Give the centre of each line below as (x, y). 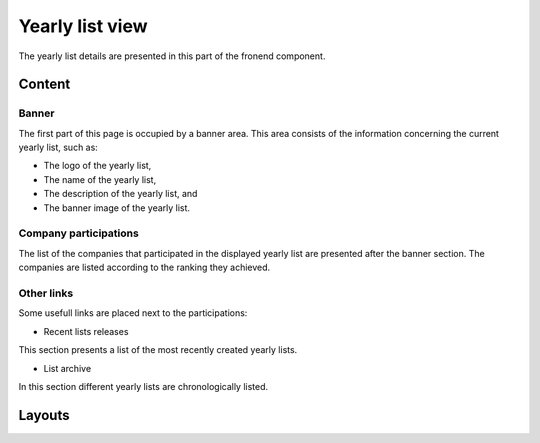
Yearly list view (83, 26)
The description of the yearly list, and (120, 194)
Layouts (44, 415)
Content (44, 84)
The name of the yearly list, (100, 179)
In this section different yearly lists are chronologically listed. (143, 386)
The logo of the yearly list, (97, 166)
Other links (46, 293)
